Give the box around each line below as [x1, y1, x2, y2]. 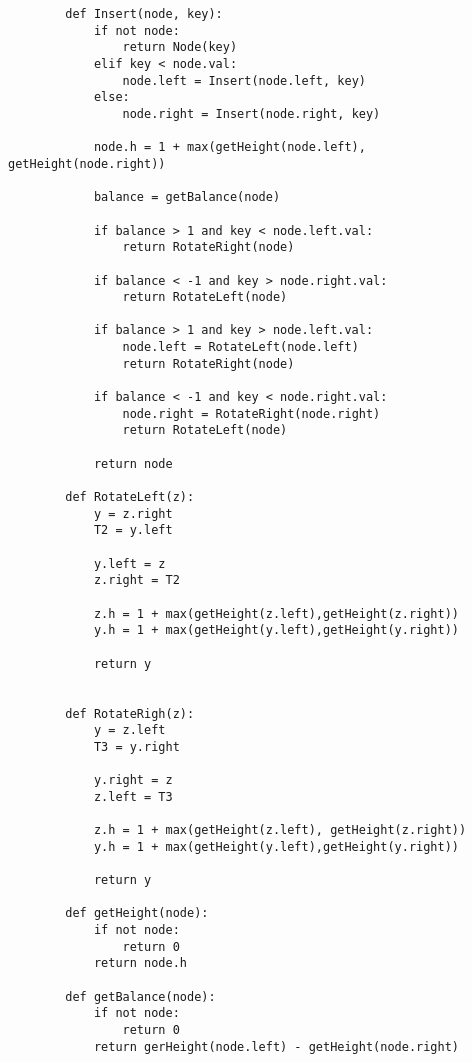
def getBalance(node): [65, 989, 216, 1004]
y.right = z [93, 773, 173, 788]
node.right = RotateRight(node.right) [122, 406, 381, 421]
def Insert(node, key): [65, 7, 223, 21]
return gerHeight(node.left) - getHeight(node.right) [93, 1039, 460, 1054]
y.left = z [93, 556, 166, 571]
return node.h [93, 956, 187, 971]
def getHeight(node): [65, 906, 209, 921]
